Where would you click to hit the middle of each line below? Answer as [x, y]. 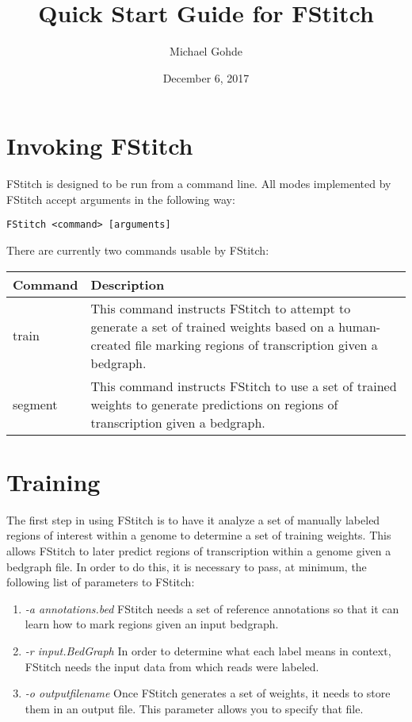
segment [35, 404]
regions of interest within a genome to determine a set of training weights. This [199, 535]
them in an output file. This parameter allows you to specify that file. [194, 708]
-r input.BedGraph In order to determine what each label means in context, [208, 650]
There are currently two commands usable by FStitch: [138, 250]
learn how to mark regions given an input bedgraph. [152, 624]
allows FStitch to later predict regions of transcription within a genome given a [199, 551]
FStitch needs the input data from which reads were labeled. [172, 666]
